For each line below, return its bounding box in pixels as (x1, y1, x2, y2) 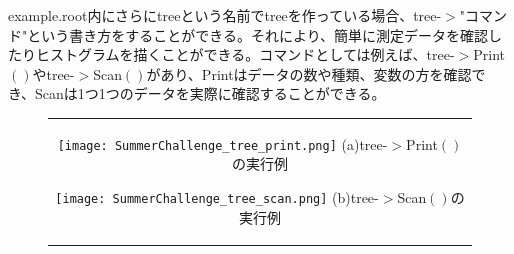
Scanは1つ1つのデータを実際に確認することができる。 (35, 83, 386, 104)
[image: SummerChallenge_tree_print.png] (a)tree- (57, 133, 388, 154)
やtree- (32, 63, 75, 84)
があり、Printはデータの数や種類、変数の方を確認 (146, 63, 472, 84)
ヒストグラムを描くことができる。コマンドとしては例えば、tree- (35, 44, 455, 65)
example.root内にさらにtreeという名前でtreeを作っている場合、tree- (8, 5, 442, 25)
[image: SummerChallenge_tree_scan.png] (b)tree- (55, 186, 379, 207)
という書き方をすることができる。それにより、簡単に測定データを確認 (27, 24, 489, 45)
